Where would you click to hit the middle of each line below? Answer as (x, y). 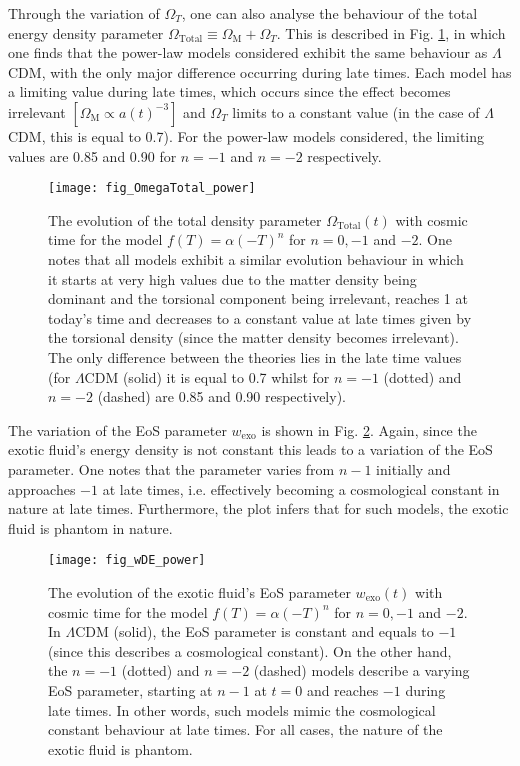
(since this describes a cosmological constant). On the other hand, (250, 650)
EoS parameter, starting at (130, 689)
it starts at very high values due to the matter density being (232, 278)
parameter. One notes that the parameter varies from (171, 468)
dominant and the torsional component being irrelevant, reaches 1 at (258, 298)
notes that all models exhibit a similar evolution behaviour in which (256, 259)
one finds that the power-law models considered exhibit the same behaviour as (248, 52)
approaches (42, 488)
